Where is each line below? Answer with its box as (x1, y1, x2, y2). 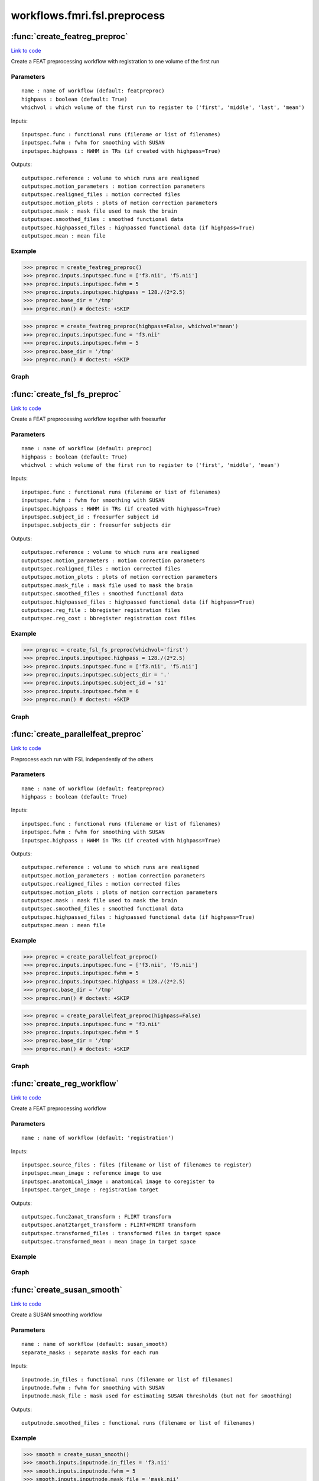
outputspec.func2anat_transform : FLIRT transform (21, 1213, 171, 1220)
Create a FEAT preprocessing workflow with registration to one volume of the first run (11, 58, 220, 65)
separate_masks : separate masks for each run (21, 1349, 159, 1356)
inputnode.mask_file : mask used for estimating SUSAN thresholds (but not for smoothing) (21, 1393, 292, 1399)
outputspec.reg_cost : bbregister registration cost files (21, 615, 196, 622)
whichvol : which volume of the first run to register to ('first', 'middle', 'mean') (21, 462, 280, 469)
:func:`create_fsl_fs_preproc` (11, 389, 122, 399)
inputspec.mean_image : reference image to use (21, 1170, 162, 1177)
